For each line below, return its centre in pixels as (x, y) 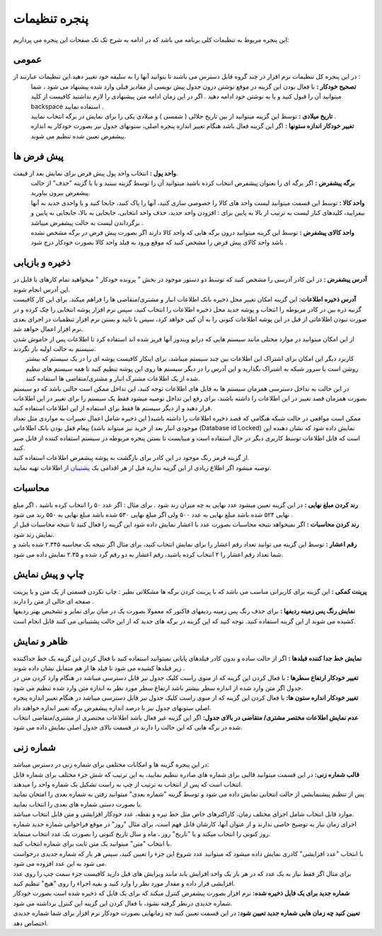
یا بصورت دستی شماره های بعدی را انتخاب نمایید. (78, 804)
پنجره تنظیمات (51, 18)
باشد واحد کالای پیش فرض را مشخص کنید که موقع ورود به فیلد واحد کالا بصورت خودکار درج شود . (159, 242)
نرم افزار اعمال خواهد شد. (48, 329)
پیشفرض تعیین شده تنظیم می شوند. (79, 136)
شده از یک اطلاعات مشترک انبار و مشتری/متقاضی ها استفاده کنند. (113, 379)
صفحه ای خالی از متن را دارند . (54, 601)
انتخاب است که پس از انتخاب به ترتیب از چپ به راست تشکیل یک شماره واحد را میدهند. (128, 785)
